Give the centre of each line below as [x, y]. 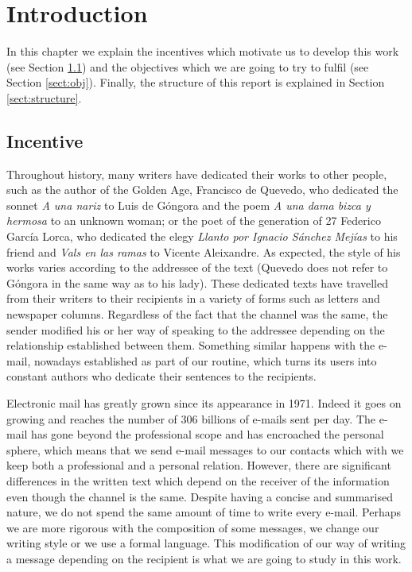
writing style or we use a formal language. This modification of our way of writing [206, 543]
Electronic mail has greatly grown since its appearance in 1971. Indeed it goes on [204, 403]
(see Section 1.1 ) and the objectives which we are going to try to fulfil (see [188, 66]
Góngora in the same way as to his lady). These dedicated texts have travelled [198, 282]
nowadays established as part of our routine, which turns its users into [205, 360]
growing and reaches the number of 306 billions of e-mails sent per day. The [191, 418]
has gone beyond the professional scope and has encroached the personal [208, 434]
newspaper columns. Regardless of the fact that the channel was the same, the [197, 314]
